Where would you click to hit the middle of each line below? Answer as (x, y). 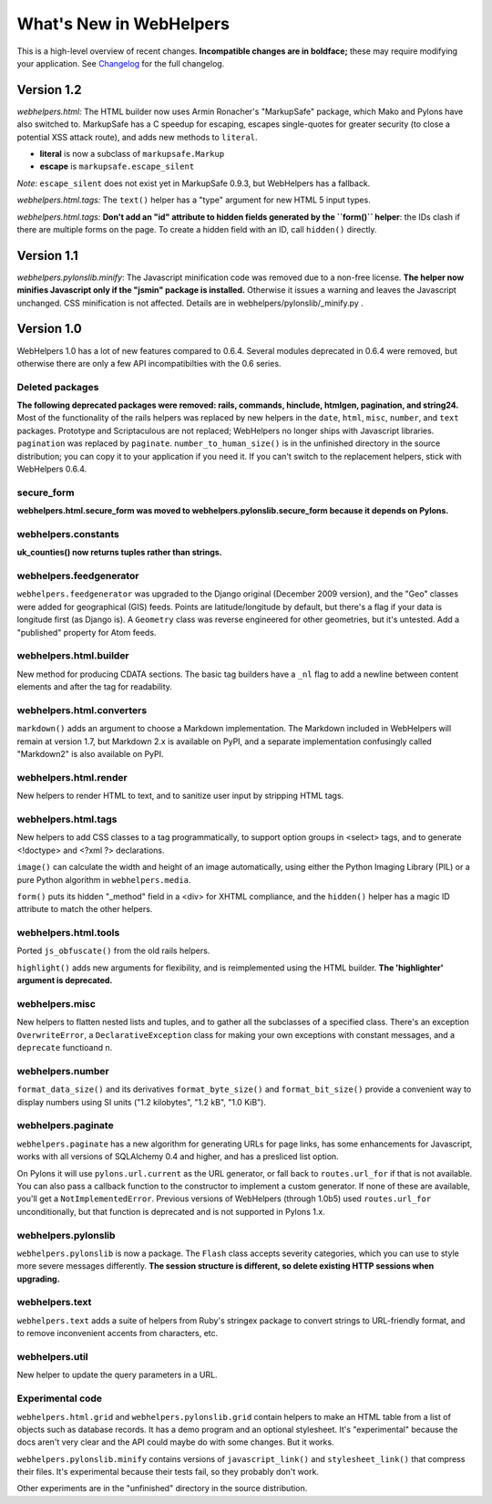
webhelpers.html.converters (82, 710)
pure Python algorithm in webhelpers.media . (104, 879)
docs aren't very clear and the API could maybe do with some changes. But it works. (175, 1442)
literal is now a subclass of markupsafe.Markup (132, 154)
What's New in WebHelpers (123, 24)
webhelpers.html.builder (73, 656)
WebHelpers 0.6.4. (52, 469)
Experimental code (60, 1398)
